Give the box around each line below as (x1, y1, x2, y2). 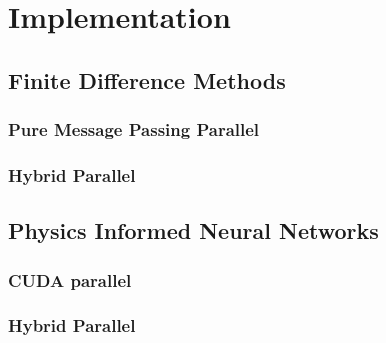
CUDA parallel (8, 267, 132, 292)
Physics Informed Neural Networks (8, 215, 379, 246)
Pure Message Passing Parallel (8, 117, 260, 142)
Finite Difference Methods (8, 64, 286, 95)
